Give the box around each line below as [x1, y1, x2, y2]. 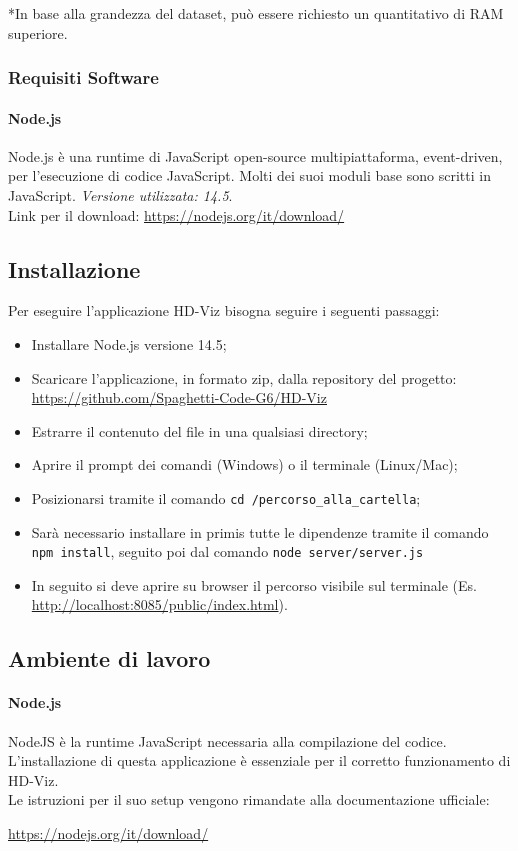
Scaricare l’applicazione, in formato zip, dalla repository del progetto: [31, 367, 457, 388]
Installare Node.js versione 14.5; [31, 334, 227, 354]
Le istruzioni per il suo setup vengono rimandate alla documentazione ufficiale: [8, 789, 490, 810]
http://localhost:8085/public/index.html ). [31, 594, 288, 615]
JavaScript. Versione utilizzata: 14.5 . [8, 185, 233, 206]
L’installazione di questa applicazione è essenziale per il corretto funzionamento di [8, 750, 511, 771]
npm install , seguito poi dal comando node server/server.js [31, 541, 424, 562]
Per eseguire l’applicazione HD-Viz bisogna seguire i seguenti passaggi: [8, 300, 440, 321]
